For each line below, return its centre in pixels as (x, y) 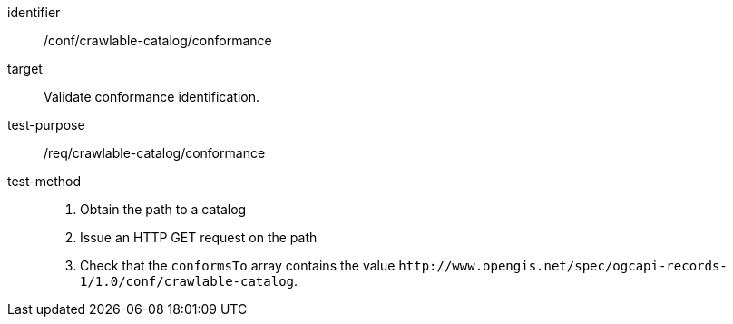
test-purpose (46, 125)
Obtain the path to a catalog (163, 209)
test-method (44, 181)
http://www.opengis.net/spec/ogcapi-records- (563, 266)
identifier (34, 12)
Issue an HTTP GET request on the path (199, 237)
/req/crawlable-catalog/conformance (155, 153)
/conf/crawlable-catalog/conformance (158, 40)
